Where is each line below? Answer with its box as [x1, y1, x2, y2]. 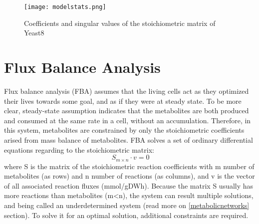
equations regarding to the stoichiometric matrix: [4, 144, 154, 155]
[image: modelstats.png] [24, 3, 106, 10]
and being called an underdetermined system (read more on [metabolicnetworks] [4, 200, 250, 210]
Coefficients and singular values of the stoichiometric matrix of [24, 17, 216, 28]
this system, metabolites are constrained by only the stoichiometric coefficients [4, 125, 245, 135]
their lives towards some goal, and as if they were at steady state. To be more [4, 95, 242, 106]
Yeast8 [24, 27, 44, 38]
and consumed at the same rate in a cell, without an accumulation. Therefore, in [4, 115, 251, 125]
